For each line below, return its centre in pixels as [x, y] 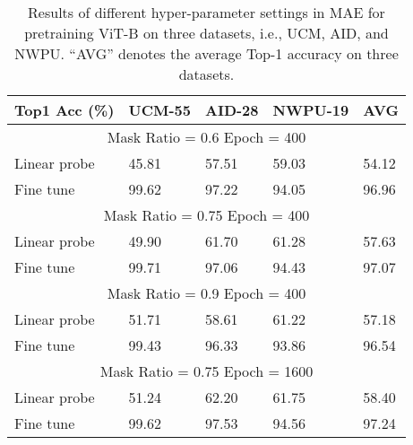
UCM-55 [159, 110]
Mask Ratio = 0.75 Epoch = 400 [206, 215]
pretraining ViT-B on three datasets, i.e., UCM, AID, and [206, 33]
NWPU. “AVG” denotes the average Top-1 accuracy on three [206, 53]
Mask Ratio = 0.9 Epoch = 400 [206, 293]
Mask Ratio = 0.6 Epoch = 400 [206, 137]
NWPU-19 [311, 110]
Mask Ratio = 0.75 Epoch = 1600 [206, 371]
